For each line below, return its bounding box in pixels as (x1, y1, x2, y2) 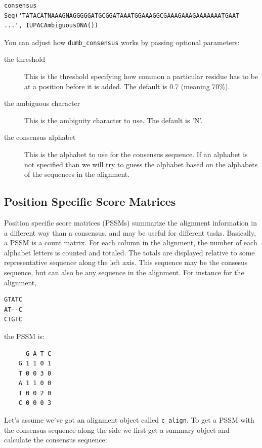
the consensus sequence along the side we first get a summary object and (4, 424, 230, 435)
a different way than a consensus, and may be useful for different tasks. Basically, (4, 227, 256, 238)
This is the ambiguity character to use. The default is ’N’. (24, 115, 203, 125)
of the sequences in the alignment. (24, 169, 130, 179)
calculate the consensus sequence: (4, 434, 107, 445)
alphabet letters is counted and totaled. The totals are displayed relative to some (4, 247, 255, 257)
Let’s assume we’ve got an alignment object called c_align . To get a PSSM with (4, 415, 254, 425)
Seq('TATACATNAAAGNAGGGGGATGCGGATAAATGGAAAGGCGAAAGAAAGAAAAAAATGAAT (4, 12, 240, 19)
